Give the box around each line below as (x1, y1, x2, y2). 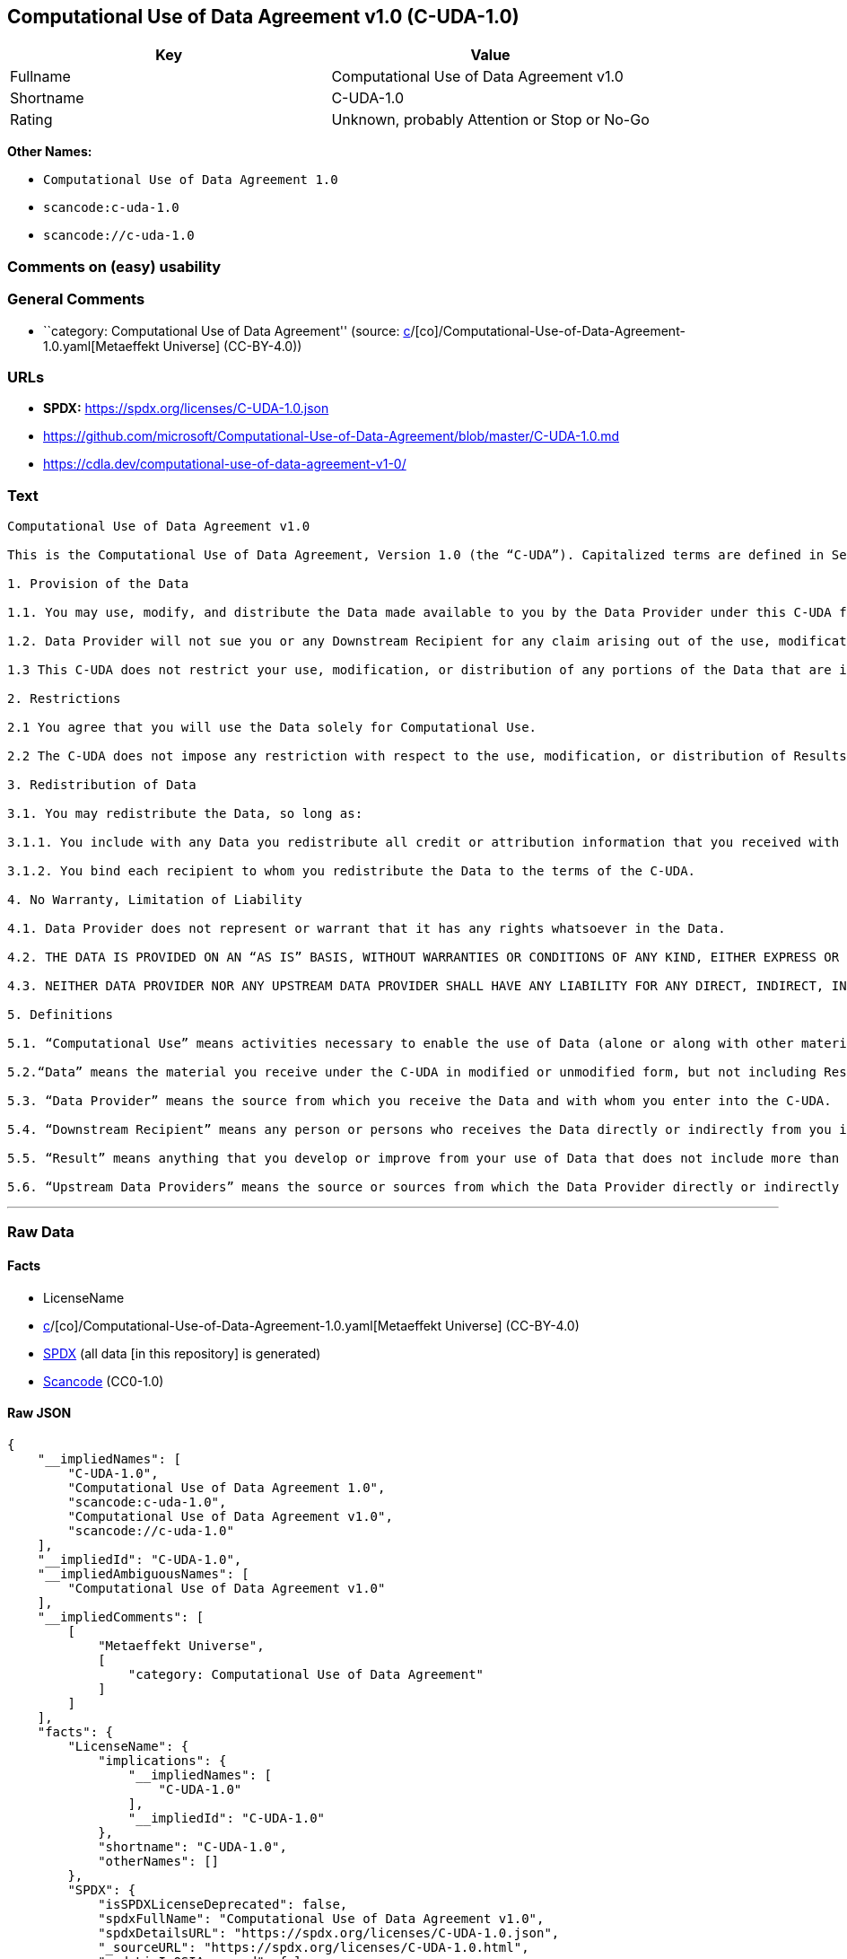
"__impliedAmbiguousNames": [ (37, 1566, 249, 1581)
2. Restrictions (7, 691, 121, 707)
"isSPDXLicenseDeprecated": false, (98, 1896, 348, 1911)
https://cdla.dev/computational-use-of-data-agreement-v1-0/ (43, 456, 406, 472)
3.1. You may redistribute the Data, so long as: (7, 806, 363, 821)
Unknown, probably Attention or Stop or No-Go (331, 110, 650, 129)
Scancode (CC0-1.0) (43, 1373, 164, 1389)
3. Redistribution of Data (7, 777, 196, 793)
